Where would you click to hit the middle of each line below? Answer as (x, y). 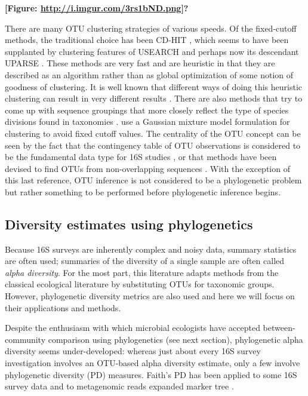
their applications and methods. (63, 307)
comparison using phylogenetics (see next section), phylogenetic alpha (175, 339)
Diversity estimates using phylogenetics (129, 224)
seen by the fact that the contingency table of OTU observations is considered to (153, 145)
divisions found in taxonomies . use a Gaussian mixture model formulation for (147, 122)
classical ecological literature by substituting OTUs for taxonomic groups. (140, 284)
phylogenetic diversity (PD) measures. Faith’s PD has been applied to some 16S (151, 374)
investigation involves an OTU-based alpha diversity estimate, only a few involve (153, 363)
